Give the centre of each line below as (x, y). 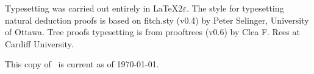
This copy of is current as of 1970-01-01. (82, 64)
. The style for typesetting (235, 8)
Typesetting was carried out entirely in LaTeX (92, 8)
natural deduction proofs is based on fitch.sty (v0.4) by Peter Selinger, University (157, 20)
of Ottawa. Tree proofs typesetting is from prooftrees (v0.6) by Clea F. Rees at (152, 32)
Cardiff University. (39, 43)
